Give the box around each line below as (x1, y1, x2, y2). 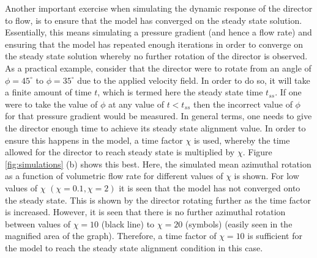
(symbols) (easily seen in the (185, 217, 293, 230)
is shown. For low (234, 169, 299, 182)
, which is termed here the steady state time (97, 86, 263, 98)
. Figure (242, 146, 272, 158)
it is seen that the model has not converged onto (119, 181, 300, 194)
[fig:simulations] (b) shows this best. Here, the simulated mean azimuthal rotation (5, 157, 311, 170)
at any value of (108, 97, 164, 110)
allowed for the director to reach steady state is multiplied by (5, 146, 235, 158)
